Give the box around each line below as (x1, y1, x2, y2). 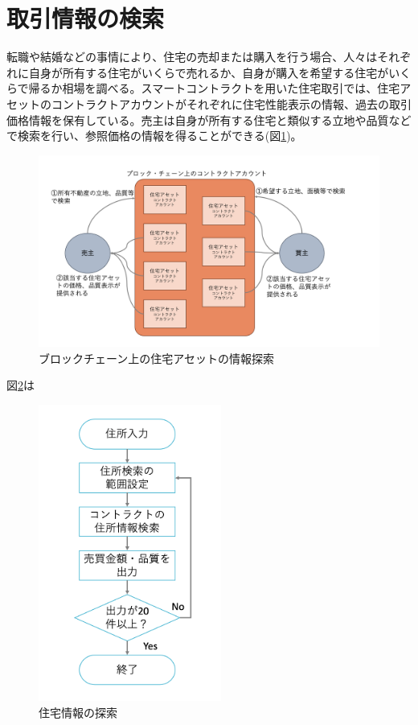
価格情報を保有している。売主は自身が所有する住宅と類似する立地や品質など (6, 111, 412, 128)
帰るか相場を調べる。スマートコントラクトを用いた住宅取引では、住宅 (28, 80, 400, 97)
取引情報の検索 (6, 2, 165, 35)
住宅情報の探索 (39, 704, 117, 721)
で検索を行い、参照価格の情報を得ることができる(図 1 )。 (6, 127, 302, 144)
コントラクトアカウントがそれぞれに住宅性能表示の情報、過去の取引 (51, 95, 412, 112)
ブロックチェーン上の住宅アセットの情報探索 (39, 349, 275, 366)
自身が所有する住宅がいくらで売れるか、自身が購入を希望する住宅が (28, 64, 389, 80)
